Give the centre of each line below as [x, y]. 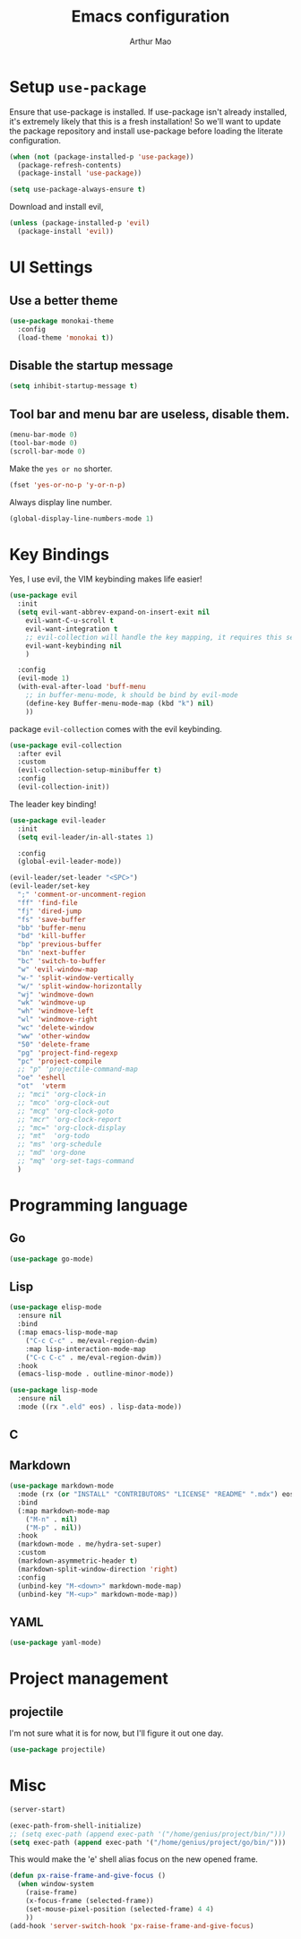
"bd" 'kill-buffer [52, 936]
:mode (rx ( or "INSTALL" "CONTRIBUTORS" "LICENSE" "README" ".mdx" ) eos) [158, 1495]
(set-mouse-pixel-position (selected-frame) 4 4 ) [120, 1909]
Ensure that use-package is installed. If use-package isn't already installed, [148, 112]
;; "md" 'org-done [52, 1153]
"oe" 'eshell [42, 1078]
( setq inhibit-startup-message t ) [74, 386]
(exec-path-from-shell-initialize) [76, 1825]
